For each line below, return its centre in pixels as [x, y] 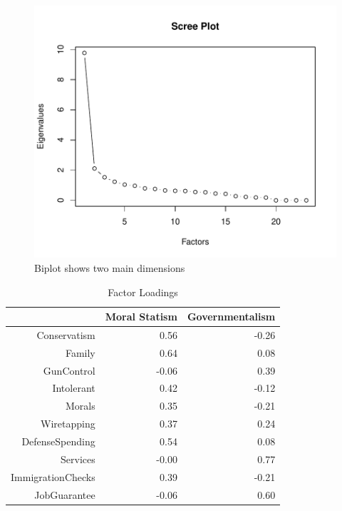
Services [78, 459]
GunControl [69, 370]
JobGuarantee [65, 494]
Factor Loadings [143, 292]
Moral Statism [141, 317]
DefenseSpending [58, 441]
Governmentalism [231, 317]
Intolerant [74, 388]
